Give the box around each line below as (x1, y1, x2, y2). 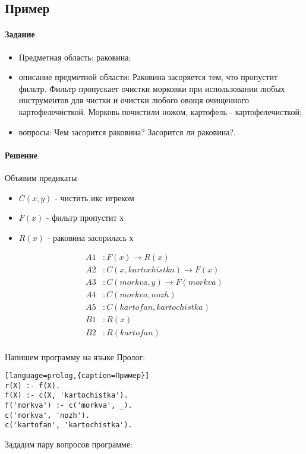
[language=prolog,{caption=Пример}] (5, 372, 150, 380)
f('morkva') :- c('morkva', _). (5, 401, 133, 410)
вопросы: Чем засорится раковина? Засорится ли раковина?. (18, 125, 236, 138)
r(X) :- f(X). (5, 381, 61, 390)
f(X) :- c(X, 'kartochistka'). (5, 391, 128, 400)
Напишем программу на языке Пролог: (5, 350, 146, 363)
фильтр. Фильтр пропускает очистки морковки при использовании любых (18, 82, 285, 94)
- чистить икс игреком (55, 191, 134, 204)
